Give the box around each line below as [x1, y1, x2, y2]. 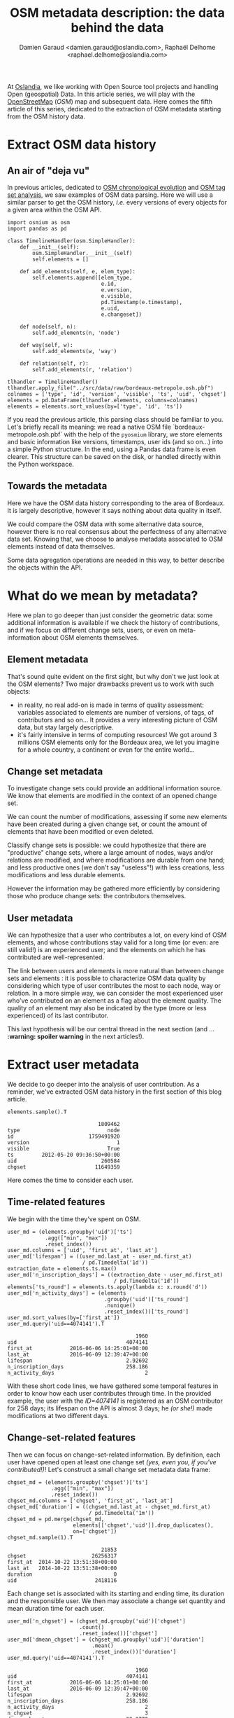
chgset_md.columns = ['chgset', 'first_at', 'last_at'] [7, 1497, 173, 1504]
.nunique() [103, 1302, 136, 1309]
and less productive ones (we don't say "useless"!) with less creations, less [7, 863, 225, 872]
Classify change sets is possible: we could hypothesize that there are [7, 841, 207, 849]
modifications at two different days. [7, 1411, 110, 1420]
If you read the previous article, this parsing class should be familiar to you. [7, 415, 224, 423]
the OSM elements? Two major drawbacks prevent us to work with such [7, 680, 214, 688]
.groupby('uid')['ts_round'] [103, 1296, 189, 1303]
